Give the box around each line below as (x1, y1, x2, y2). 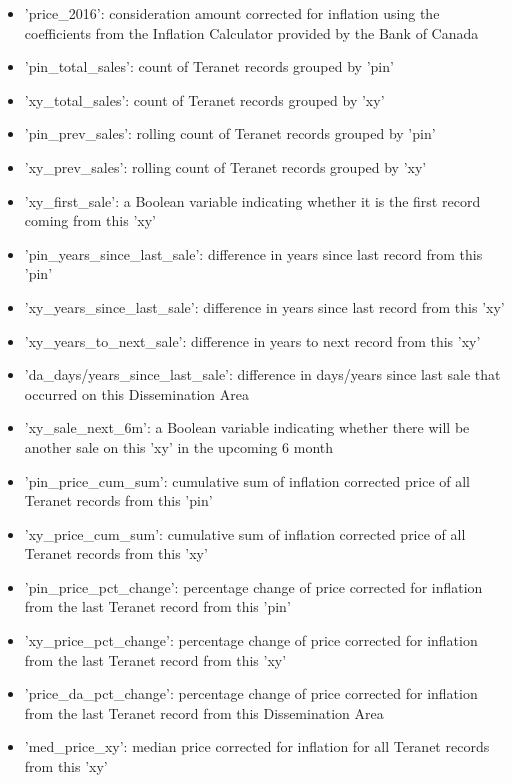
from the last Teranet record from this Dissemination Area (24, 702, 384, 723)
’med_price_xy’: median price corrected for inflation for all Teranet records (24, 736, 490, 757)
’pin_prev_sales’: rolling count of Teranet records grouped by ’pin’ (24, 123, 436, 144)
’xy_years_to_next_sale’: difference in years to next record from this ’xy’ (24, 330, 481, 351)
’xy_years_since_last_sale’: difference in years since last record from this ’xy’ (24, 296, 505, 317)
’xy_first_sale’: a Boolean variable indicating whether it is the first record (24, 190, 481, 211)
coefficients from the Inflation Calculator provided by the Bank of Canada (24, 22, 479, 43)
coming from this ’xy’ (24, 210, 156, 231)
